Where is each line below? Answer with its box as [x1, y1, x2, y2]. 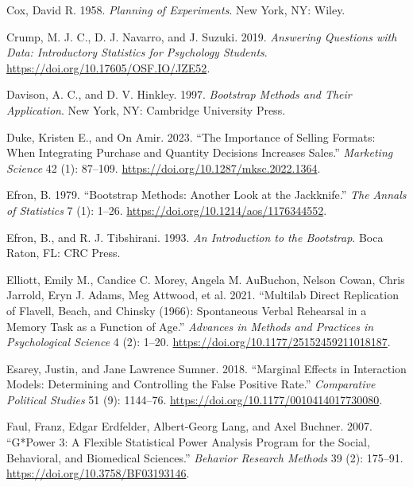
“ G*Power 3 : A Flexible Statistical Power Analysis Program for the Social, [6, 434, 370, 450]
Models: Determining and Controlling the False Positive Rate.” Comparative [6, 376, 376, 392]
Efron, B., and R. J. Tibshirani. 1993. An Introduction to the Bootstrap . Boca [6, 228, 384, 245]
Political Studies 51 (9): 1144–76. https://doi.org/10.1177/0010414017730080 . [6, 391, 383, 407]
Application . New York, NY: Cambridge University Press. [6, 101, 286, 118]
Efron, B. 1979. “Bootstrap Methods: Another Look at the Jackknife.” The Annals [6, 186, 407, 203]
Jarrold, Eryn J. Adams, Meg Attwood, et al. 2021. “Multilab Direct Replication [6, 286, 399, 303]
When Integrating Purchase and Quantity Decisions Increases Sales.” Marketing [6, 144, 393, 161]
